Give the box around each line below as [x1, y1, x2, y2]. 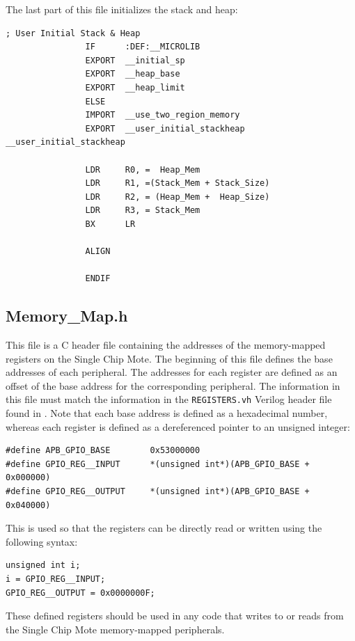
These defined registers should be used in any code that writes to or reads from [6, 608, 344, 623]
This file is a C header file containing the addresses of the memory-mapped [6, 338, 326, 352]
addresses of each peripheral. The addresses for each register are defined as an [6, 365, 338, 379]
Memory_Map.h [6, 305, 128, 326]
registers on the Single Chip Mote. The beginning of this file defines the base [6, 351, 333, 365]
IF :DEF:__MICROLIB [85, 42, 200, 52]
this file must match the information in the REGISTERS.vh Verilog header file [6, 392, 332, 406]
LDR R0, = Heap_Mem [85, 164, 200, 175]
